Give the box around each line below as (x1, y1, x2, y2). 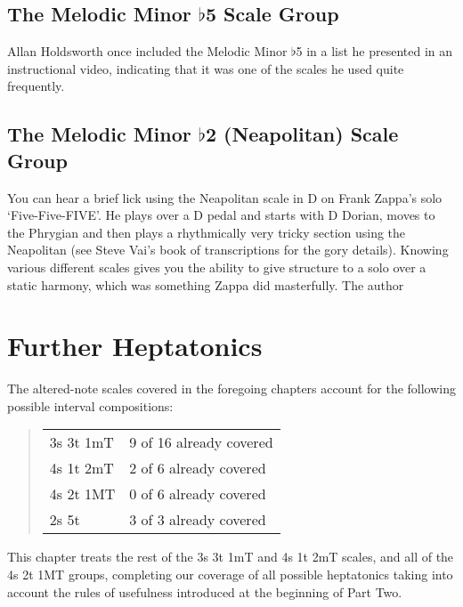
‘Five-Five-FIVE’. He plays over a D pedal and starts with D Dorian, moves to (7, 206, 435, 224)
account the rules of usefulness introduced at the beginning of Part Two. (7, 582, 402, 601)
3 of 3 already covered (129, 509, 266, 530)
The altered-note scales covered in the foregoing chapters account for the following (7, 379, 456, 398)
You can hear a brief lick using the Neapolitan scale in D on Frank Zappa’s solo (7, 188, 443, 206)
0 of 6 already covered (129, 483, 266, 505)
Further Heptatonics (7, 328, 263, 364)
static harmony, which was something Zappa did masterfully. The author (7, 275, 404, 294)
